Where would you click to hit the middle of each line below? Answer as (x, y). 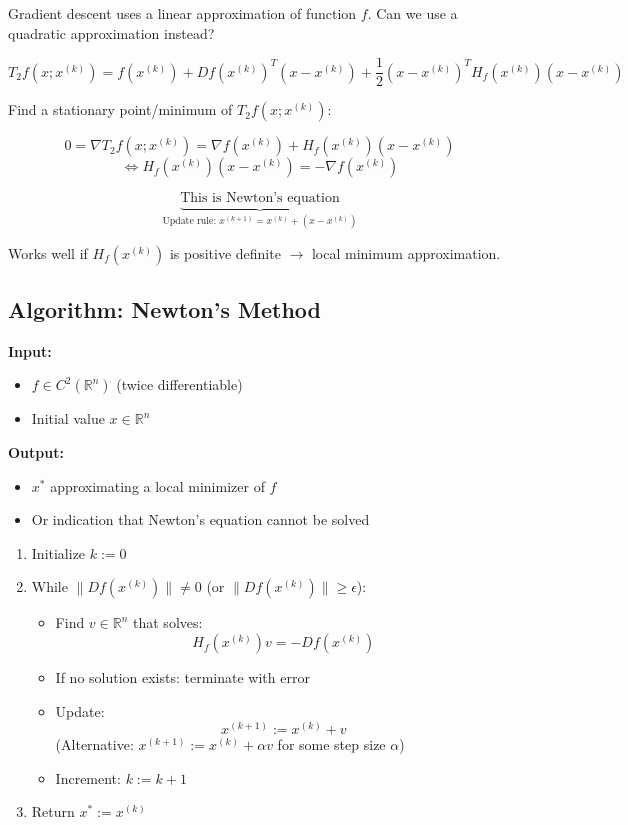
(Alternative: (94, 744)
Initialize (58, 552)
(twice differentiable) (179, 384)
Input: (30, 350)
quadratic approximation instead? (111, 32)
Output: (36, 452)
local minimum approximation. (406, 252)
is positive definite (225, 252)
